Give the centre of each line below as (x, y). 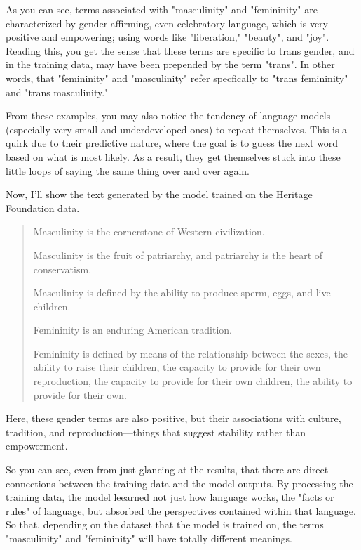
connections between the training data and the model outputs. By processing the (179, 483)
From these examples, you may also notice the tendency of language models (168, 116)
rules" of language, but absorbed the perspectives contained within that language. (181, 510)
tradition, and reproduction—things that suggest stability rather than (156, 432)
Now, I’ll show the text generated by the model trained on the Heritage (159, 194)
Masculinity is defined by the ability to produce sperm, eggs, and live (182, 293)
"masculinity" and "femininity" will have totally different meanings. (149, 538)
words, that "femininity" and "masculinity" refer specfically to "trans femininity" (177, 78)
